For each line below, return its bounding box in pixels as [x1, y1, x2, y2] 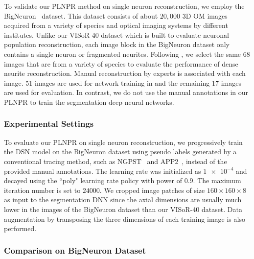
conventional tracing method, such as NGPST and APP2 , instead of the [4, 156, 227, 166]
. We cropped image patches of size [99, 185, 205, 195]
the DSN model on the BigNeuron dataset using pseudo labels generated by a [4, 146, 237, 157]
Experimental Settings [4, 118, 94, 130]
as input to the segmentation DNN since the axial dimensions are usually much [4, 194, 242, 205]
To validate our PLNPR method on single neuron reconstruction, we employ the [4, 1, 245, 11]
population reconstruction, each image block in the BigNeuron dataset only [4, 39, 230, 49]
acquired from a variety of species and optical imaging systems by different [4, 20, 228, 30]
